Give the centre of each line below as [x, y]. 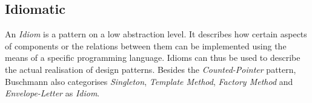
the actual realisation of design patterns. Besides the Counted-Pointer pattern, [151, 69]
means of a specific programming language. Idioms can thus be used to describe [153, 58]
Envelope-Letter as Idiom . [52, 93]
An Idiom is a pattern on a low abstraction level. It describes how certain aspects [156, 34]
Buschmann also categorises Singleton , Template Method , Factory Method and [149, 81]
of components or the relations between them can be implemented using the [146, 45]
